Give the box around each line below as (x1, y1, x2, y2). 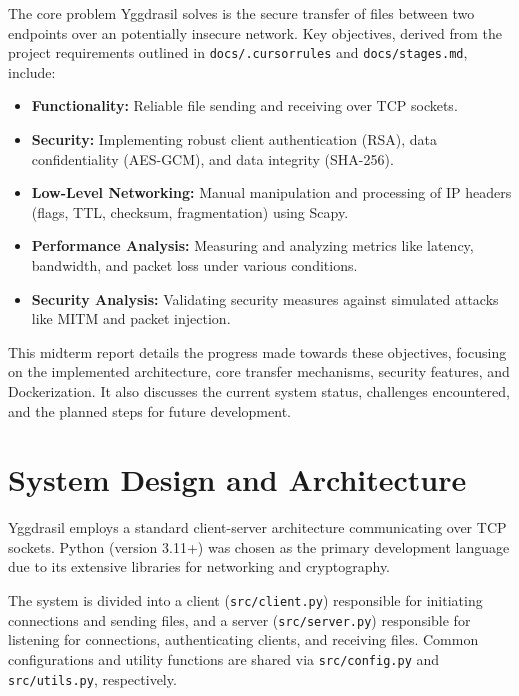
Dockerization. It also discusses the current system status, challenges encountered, (8, 380, 510, 401)
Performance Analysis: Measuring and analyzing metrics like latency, (31, 235, 474, 256)
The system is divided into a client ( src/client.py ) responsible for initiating (8, 590, 483, 611)
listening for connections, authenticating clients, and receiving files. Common (8, 629, 479, 650)
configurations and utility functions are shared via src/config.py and (8, 648, 440, 669)
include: (8, 61, 56, 82)
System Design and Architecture (8, 459, 467, 500)
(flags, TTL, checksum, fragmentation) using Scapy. (31, 201, 349, 222)
